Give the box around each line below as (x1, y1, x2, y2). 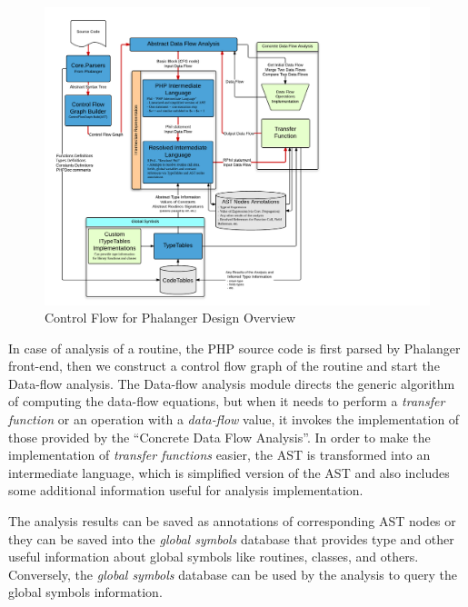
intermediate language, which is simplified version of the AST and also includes (8, 463, 450, 482)
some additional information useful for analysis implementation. (8, 481, 363, 500)
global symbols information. (8, 582, 163, 602)
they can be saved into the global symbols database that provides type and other (8, 529, 454, 548)
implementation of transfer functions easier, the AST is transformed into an (8, 445, 431, 464)
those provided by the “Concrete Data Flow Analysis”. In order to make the (8, 427, 431, 446)
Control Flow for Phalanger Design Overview (45, 308, 296, 327)
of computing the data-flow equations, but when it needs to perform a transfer (8, 392, 445, 411)
